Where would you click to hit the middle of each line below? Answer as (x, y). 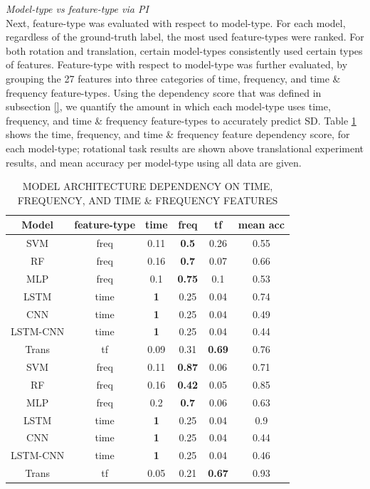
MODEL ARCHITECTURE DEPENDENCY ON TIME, (148, 186)
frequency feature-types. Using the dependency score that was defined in (164, 92)
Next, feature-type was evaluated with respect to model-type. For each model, (176, 22)
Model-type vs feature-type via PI (77, 9)
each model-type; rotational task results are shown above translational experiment (185, 148)
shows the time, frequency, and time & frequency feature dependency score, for (178, 134)
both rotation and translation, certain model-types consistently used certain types (184, 50)
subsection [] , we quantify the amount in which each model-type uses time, (168, 106)
